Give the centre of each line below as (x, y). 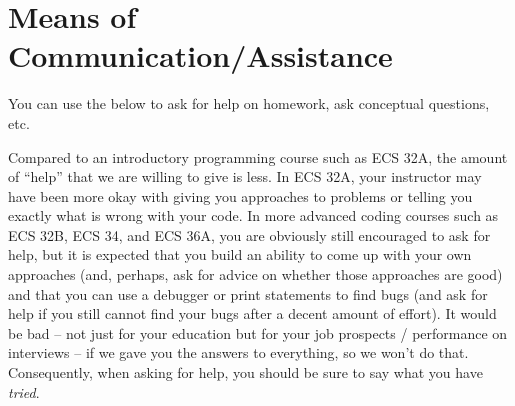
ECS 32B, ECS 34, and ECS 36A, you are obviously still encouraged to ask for (249, 234)
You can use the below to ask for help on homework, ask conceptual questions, (249, 103)
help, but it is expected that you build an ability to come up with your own (240, 254)
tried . (24, 391)
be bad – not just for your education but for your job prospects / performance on (258, 332)
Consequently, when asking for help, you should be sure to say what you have (245, 372)
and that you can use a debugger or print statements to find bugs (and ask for (248, 293)
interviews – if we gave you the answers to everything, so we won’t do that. (238, 352)
